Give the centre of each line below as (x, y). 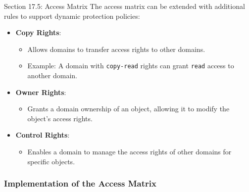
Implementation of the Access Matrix (80, 183)
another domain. (52, 75)
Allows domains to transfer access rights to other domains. (116, 49)
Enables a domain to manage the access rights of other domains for (129, 151)
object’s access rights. (60, 118)
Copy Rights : (38, 32)
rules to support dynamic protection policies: (72, 16)
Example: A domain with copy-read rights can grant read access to (131, 66)
